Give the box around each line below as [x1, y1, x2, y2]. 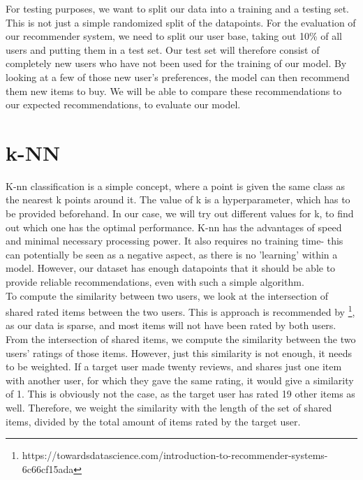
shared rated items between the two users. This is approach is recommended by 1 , [6, 303, 355, 319]
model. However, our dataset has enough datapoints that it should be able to [6, 261, 336, 275]
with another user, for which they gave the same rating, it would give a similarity [6, 372, 354, 387]
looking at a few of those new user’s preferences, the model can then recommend [6, 69, 350, 84]
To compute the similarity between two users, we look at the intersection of [6, 288, 328, 303]
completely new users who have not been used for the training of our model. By [6, 56, 347, 71]
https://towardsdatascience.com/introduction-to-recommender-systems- [22, 448, 328, 463]
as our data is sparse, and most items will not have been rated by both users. [6, 318, 336, 333]
